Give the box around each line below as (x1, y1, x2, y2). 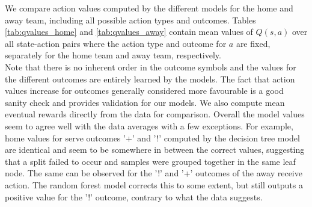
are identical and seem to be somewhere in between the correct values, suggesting (5, 143, 305, 156)
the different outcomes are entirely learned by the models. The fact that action (5, 72, 295, 85)
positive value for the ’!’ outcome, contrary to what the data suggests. (5, 190, 263, 203)
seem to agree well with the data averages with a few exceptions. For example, (5, 119, 293, 132)
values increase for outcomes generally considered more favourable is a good (5, 84, 284, 97)
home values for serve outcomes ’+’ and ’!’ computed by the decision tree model (5, 131, 300, 144)
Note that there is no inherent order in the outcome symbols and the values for (5, 60, 296, 73)
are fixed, (236, 37, 271, 49)
